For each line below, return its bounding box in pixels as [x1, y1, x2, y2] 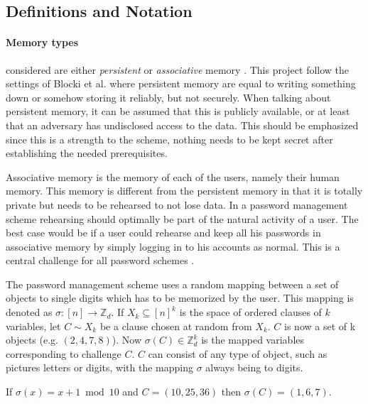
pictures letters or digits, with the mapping [6, 360, 194, 375]
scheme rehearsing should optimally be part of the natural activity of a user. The [6, 211, 359, 226]
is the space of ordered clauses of [179, 305, 322, 320]
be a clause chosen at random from [99, 318, 252, 333]
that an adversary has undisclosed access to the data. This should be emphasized [6, 117, 359, 132]
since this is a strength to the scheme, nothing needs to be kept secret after [6, 131, 333, 146]
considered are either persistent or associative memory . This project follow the [6, 62, 350, 77]
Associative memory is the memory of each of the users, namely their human [6, 169, 340, 184]
